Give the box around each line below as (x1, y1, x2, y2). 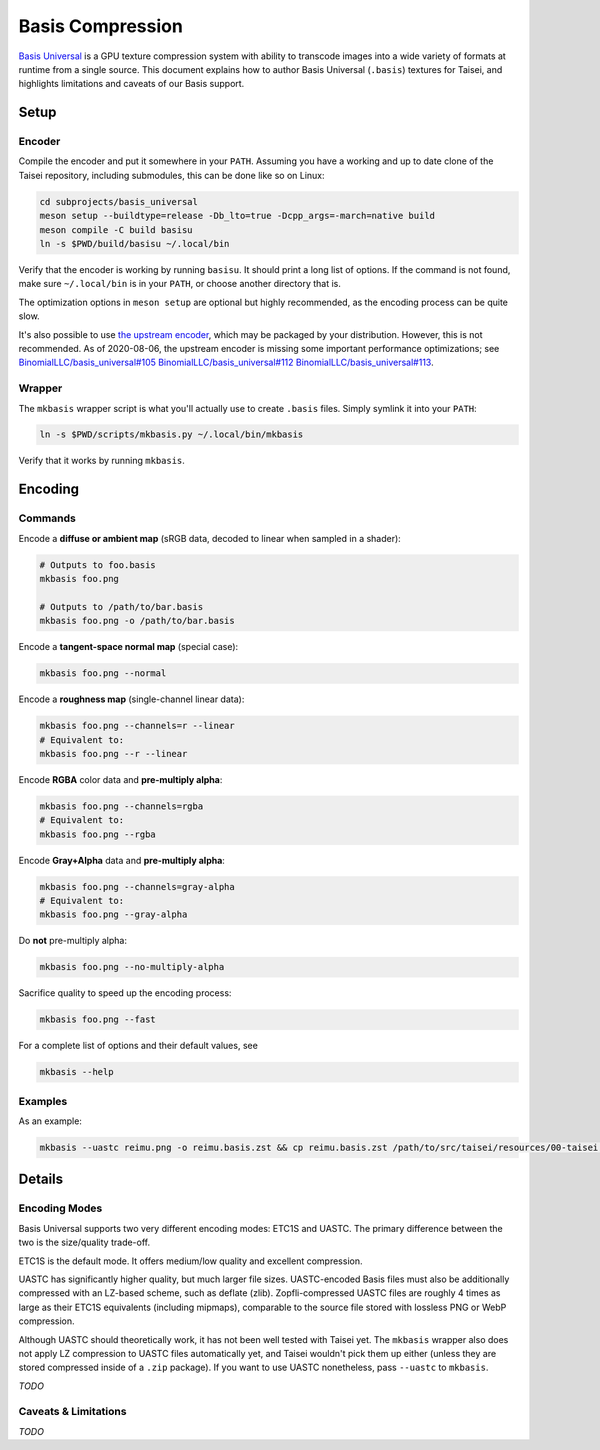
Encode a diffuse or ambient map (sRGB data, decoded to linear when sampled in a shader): (18, 532, 402, 544)
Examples (18, 1094, 68, 1108)
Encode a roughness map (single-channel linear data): (18, 693, 245, 705)
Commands (18, 511, 77, 525)
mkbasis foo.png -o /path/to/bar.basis (39, 615, 235, 627)
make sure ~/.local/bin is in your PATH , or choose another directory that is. (18, 278, 342, 290)
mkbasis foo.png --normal (39, 668, 167, 679)
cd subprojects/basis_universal (39, 196, 199, 207)
